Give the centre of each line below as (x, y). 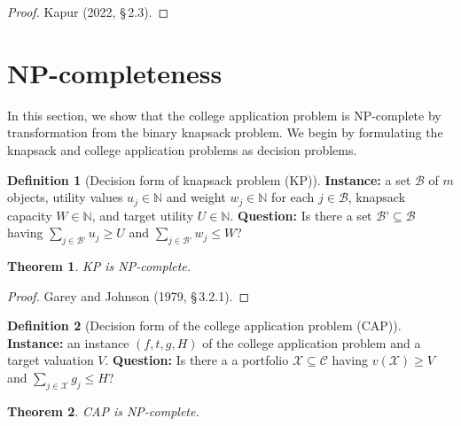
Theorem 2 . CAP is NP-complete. (103, 411)
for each (293, 197)
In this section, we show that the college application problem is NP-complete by (224, 115)
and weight (196, 197)
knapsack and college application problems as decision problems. (182, 149)
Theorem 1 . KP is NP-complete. (99, 265)
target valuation (51, 360)
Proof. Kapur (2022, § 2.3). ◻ (88, 12)
